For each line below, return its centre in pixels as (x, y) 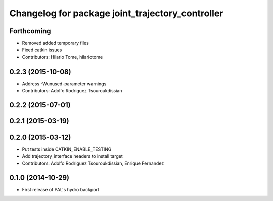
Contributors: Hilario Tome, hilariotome (62, 57)
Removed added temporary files (56, 43)
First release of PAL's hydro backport (61, 189)
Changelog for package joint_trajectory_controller (116, 13)
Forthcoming (30, 31)
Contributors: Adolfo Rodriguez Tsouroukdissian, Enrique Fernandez (93, 163)
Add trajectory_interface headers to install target (73, 156)
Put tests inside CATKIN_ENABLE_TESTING (67, 149)
